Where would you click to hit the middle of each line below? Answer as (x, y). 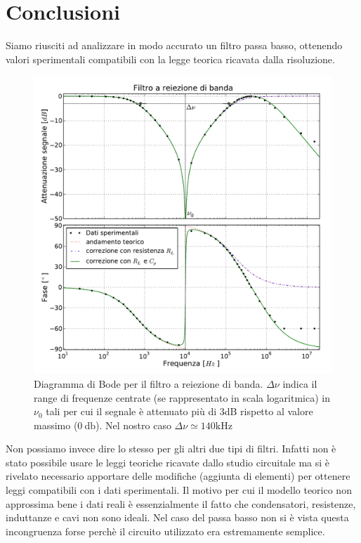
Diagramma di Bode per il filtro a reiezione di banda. (149, 383)
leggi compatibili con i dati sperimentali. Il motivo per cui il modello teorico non (179, 490)
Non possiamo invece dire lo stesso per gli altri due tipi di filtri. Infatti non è (171, 449)
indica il (300, 383)
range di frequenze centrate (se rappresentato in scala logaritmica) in (182, 397)
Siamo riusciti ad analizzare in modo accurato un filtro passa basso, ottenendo (174, 45)
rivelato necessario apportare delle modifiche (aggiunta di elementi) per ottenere (178, 476)
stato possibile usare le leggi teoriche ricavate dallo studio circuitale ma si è (168, 462)
